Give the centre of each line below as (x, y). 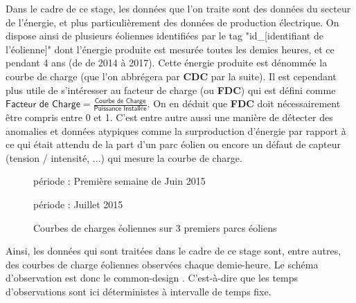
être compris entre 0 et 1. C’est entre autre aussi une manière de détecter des (169, 117)
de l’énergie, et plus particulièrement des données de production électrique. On (172, 22)
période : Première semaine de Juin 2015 (119, 181)
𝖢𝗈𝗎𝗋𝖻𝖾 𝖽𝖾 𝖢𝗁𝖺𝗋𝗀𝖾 (120, 101)
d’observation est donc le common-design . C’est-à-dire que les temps (152, 278)
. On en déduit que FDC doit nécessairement (244, 103)
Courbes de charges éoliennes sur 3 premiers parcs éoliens (155, 227)
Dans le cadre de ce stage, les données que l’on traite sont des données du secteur (178, 8)
